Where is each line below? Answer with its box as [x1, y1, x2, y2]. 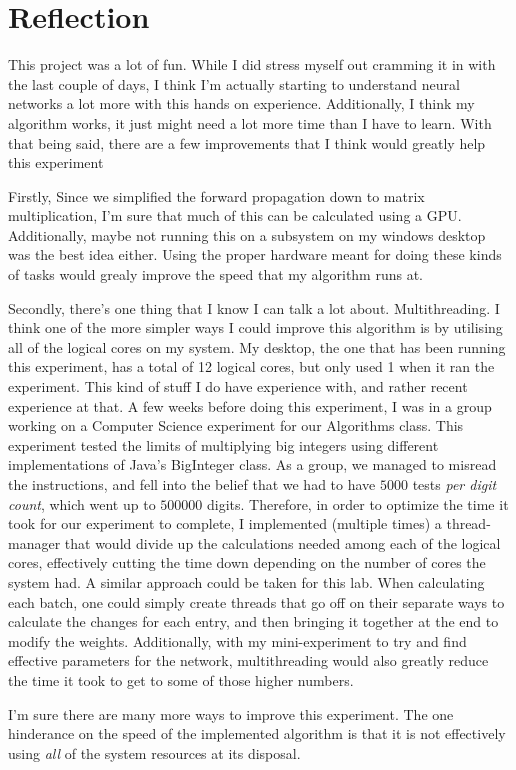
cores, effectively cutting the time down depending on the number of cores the [8, 552, 486, 573]
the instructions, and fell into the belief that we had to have [8, 474, 376, 494]
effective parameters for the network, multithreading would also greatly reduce [8, 650, 489, 671]
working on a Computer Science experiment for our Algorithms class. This [8, 415, 464, 436]
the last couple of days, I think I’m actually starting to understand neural [8, 73, 460, 94]
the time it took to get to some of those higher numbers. [8, 669, 354, 690]
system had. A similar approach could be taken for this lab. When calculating [8, 571, 485, 592]
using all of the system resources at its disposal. [8, 742, 301, 763]
